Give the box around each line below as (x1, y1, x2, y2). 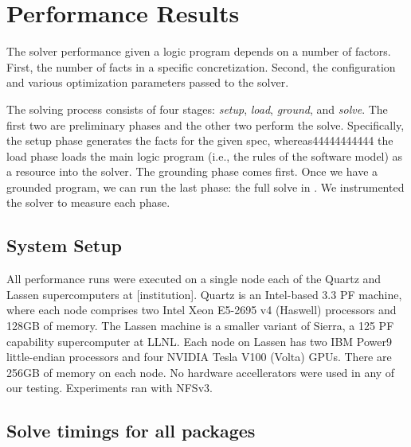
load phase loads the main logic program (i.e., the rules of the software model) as (6, 147, 403, 164)
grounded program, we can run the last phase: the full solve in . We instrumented (6, 178, 405, 195)
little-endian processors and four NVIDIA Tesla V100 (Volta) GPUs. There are (6, 348, 392, 365)
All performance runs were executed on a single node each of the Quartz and (6, 270, 382, 287)
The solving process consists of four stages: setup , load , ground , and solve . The (6, 100, 388, 117)
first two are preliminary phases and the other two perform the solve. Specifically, (6, 116, 405, 133)
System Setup (6, 233, 123, 258)
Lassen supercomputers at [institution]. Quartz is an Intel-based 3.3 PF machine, (6, 286, 402, 302)
